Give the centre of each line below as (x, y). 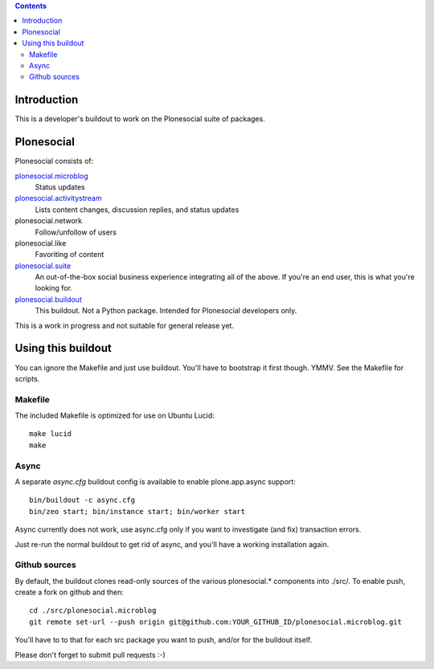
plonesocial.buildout (48, 299)
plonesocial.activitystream (58, 198)
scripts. (27, 378)
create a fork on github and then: (70, 592)
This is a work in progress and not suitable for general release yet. (125, 325)
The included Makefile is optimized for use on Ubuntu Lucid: (115, 416)
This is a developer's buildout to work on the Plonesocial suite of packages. (140, 119)
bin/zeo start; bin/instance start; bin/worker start (137, 511)
